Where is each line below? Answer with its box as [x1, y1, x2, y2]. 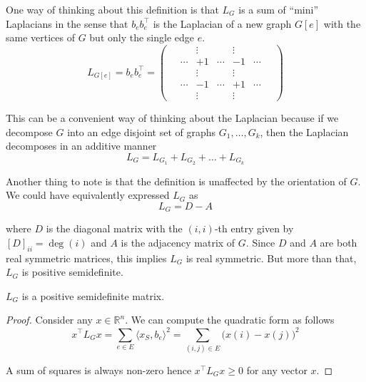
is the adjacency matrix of [121, 234, 235, 249]
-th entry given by [214, 221, 294, 236]
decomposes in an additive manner [6, 138, 157, 153]
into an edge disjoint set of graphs [67, 124, 216, 139]
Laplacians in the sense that [6, 16, 128, 31]
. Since [245, 234, 275, 249]
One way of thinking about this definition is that [6, 2, 219, 16]
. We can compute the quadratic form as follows [125, 312, 335, 327]
